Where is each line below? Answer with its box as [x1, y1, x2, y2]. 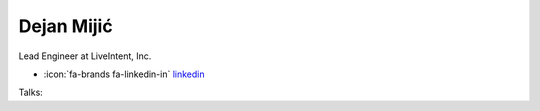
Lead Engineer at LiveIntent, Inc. [18, 50, 152, 62]
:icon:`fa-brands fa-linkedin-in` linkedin [43, 68, 205, 80]
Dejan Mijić [18, 15, 114, 37]
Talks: [18, 86, 44, 99]
